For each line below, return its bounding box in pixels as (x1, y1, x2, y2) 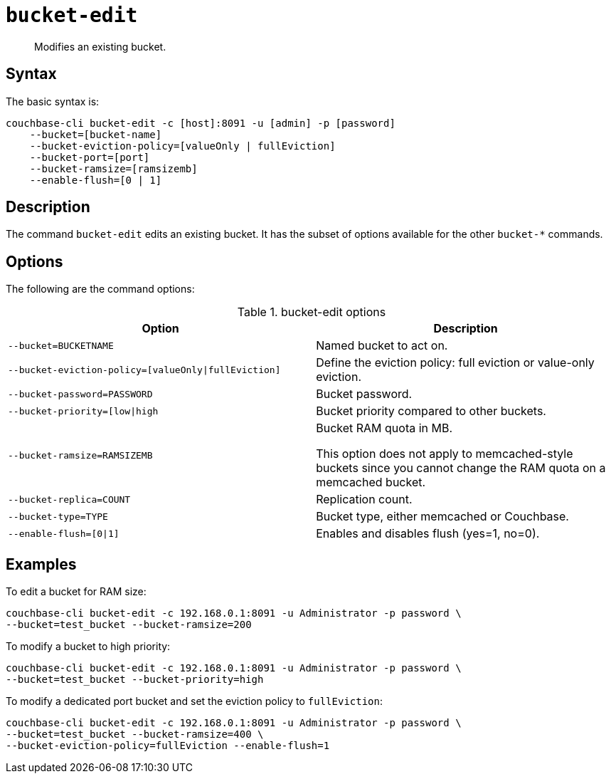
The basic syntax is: (6, 95, 100, 108)
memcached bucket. (316, 475, 426, 490)
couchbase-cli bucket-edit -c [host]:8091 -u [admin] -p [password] (6, 117, 395, 129)
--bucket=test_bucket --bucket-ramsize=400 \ (6, 728, 264, 741)
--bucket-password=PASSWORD (8, 388, 153, 399)
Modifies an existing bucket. (34, 40, 166, 53)
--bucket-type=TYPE (8, 511, 108, 522)
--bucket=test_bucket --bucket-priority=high (6, 674, 264, 686)
